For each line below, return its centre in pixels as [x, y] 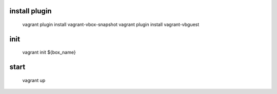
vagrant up [34, 80]
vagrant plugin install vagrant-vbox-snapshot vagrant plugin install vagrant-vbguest [111, 25]
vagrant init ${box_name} [49, 52]
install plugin [31, 11]
